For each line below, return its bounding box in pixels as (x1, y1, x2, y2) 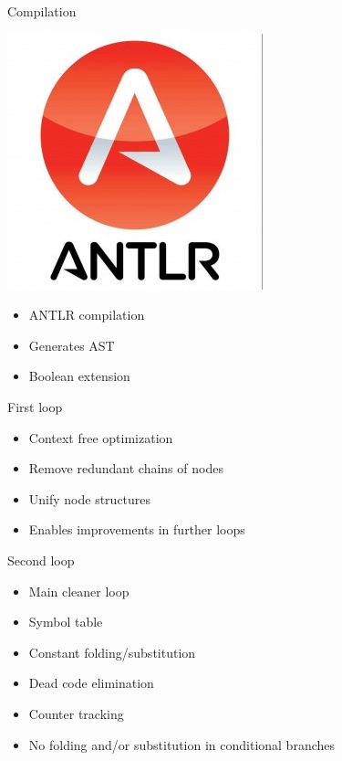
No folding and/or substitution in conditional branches (28, 735, 336, 754)
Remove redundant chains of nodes (28, 459, 223, 478)
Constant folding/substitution (28, 642, 196, 661)
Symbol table (28, 612, 103, 631)
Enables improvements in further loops (28, 520, 245, 539)
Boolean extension (28, 366, 130, 386)
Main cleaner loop (28, 581, 130, 600)
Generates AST (28, 335, 115, 354)
